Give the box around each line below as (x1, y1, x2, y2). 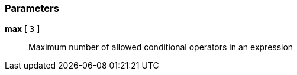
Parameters (5, 2, 59, 14)
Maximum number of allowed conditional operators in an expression (28, 42, 293, 53)
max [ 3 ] (5, 24, 40, 34)
